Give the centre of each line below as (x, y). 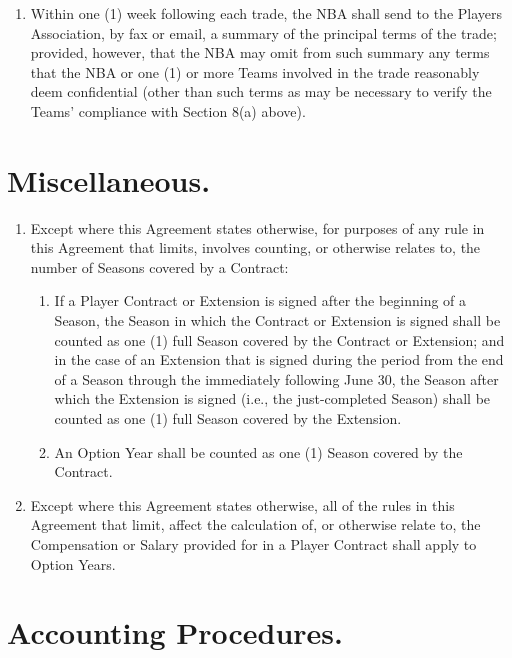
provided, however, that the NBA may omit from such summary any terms (260, 52)
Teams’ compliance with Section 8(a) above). (168, 110)
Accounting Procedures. (175, 632)
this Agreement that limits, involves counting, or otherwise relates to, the (255, 247)
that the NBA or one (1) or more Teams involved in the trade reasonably (255, 71)
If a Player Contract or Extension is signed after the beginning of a (260, 300)
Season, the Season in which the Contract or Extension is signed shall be (277, 320)
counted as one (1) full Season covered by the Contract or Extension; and (279, 339)
